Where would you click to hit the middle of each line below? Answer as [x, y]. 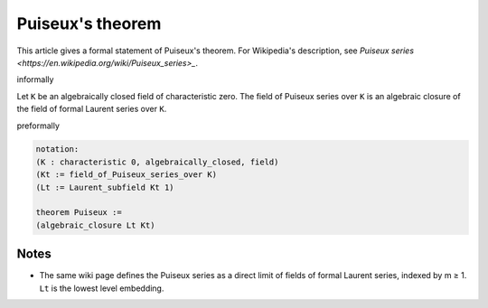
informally [35, 79]
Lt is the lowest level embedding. [102, 288]
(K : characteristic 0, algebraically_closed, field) [157, 162]
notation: [57, 149]
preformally [38, 126]
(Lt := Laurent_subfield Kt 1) [105, 187]
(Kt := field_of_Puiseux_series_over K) [126, 175]
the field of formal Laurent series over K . [92, 109]
